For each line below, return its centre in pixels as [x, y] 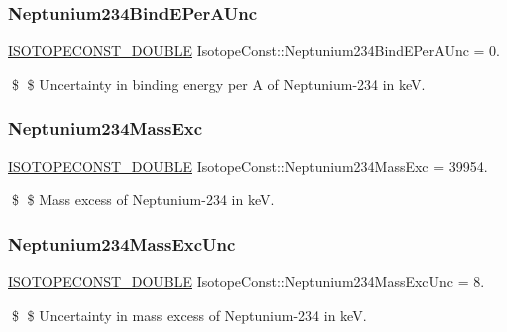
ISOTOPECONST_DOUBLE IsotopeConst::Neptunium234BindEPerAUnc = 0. [254, 50]
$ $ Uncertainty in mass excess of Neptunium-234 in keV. [189, 314]
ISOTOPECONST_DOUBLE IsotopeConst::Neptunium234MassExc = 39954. [248, 165]
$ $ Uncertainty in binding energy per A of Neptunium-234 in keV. [218, 83]
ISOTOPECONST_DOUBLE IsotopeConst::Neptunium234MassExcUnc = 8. [246, 281]
